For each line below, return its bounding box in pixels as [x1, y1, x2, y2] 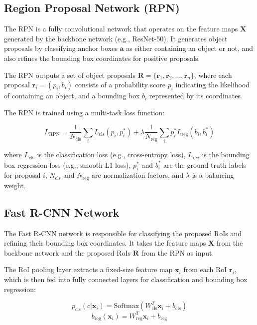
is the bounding [202, 149, 250, 160]
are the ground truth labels [163, 159, 247, 170]
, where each [194, 69, 232, 80]
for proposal [4, 170, 41, 180]
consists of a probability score [75, 79, 165, 90]
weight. [4, 180, 26, 190]
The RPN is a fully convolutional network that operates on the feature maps [4, 23, 238, 34]
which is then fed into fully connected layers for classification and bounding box [4, 274, 248, 285]
